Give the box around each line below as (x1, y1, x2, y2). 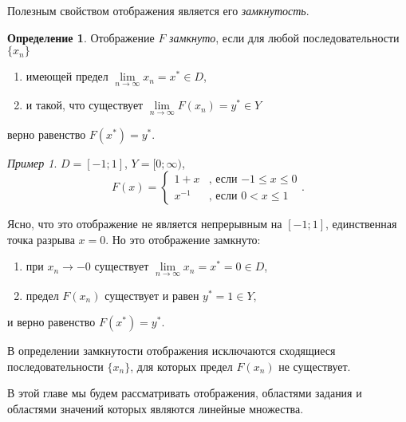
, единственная (325, 215, 397, 232)
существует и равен (104, 286, 199, 303)
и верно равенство (7, 314, 96, 330)
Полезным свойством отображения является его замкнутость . (7, 2, 309, 18)
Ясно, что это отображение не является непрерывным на (7, 215, 282, 232)
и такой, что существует (26, 97, 144, 113)
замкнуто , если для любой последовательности (169, 29, 400, 45)
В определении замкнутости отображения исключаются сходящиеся (7, 342, 336, 359)
